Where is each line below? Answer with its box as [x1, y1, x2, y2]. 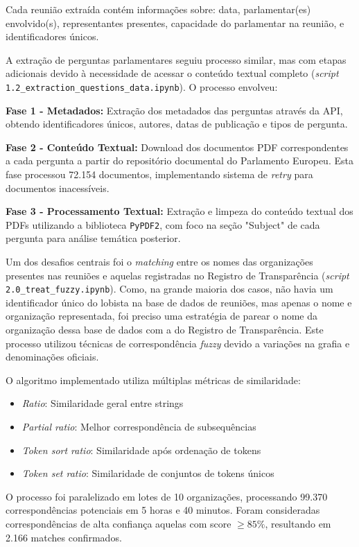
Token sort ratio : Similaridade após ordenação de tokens [21, 442, 261, 457]
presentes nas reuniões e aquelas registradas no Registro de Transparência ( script [6, 268, 349, 282]
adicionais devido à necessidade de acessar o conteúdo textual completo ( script [6, 66, 339, 80]
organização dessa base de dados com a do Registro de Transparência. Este [6, 322, 324, 337]
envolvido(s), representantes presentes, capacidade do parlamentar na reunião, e [6, 15, 344, 30]
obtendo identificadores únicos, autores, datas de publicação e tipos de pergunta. [6, 116, 348, 131]
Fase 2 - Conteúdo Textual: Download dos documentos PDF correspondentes [6, 139, 349, 154]
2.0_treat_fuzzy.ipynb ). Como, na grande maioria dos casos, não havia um [6, 281, 333, 296]
